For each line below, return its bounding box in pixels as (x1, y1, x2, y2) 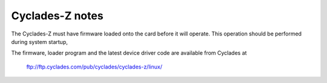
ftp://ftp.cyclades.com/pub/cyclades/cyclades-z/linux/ (26, 63, 163, 70)
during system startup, (11, 38, 68, 45)
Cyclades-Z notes (11, 9, 104, 22)
